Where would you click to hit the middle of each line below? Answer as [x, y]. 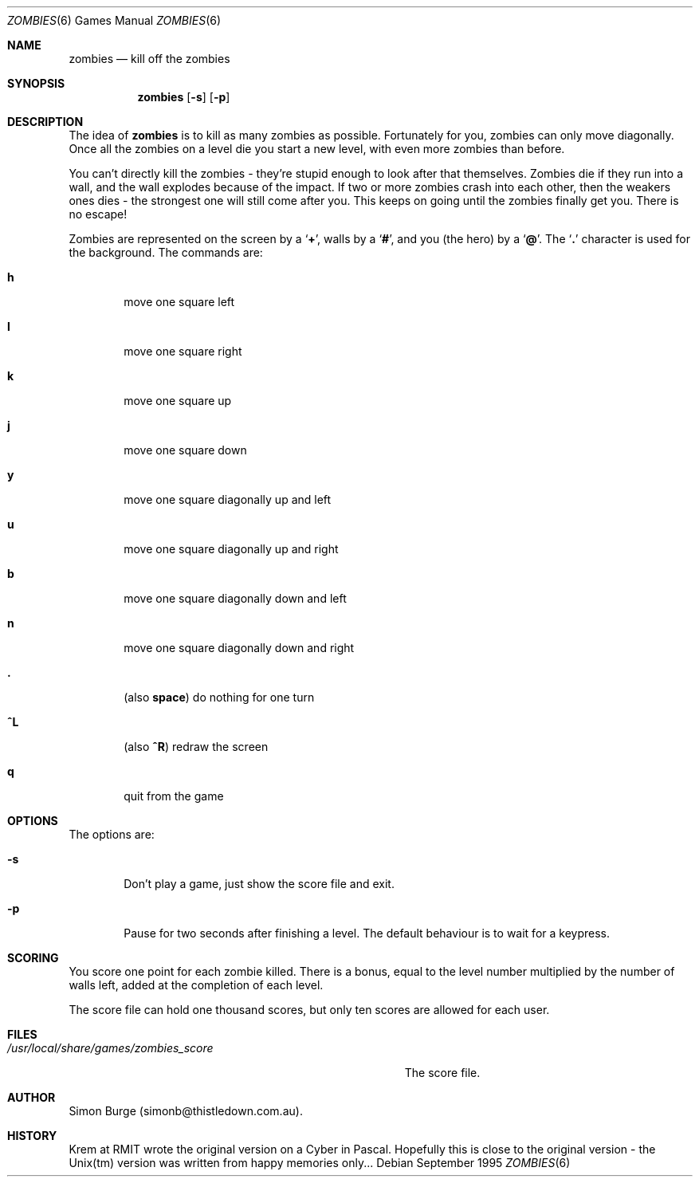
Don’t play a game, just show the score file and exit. [259, 884]
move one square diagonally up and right [231, 549]
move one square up [178, 401]
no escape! [98, 214]
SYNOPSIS [36, 83]
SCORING [33, 958]
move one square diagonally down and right [239, 648]
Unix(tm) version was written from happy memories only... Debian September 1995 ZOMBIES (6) [320, 1163]
